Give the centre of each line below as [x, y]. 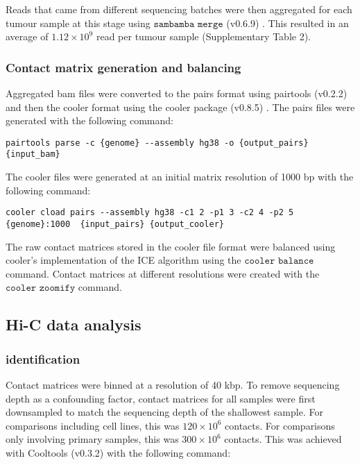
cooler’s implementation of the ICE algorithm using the [123, 260]
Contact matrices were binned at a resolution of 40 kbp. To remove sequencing [173, 384]
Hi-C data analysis [74, 324]
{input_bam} [33, 154]
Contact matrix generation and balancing [123, 67]
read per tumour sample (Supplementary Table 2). [203, 36]
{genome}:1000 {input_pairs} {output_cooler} [115, 224]
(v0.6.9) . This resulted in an [288, 23]
